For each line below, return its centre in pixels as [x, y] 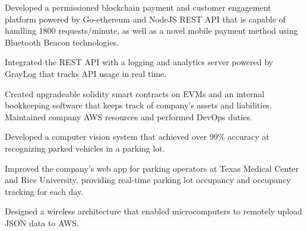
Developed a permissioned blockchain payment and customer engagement [138, 7]
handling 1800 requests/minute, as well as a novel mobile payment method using [151, 31]
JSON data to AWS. [42, 222]
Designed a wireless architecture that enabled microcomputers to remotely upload [153, 211]
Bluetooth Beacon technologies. [62, 42]
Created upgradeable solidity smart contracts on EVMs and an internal [135, 93]
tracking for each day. [44, 191]
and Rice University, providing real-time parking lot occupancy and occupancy [148, 180]
